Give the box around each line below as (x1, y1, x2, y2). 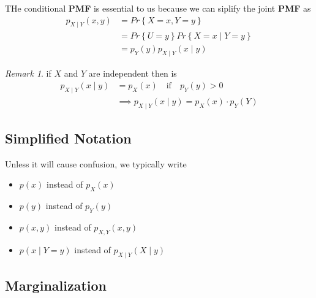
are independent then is (88, 67, 177, 80)
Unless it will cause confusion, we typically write (5, 157, 187, 170)
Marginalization (5, 275, 107, 294)
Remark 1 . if (5, 67, 51, 80)
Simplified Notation (5, 128, 132, 147)
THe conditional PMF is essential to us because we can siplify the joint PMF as (5, 2, 311, 14)
